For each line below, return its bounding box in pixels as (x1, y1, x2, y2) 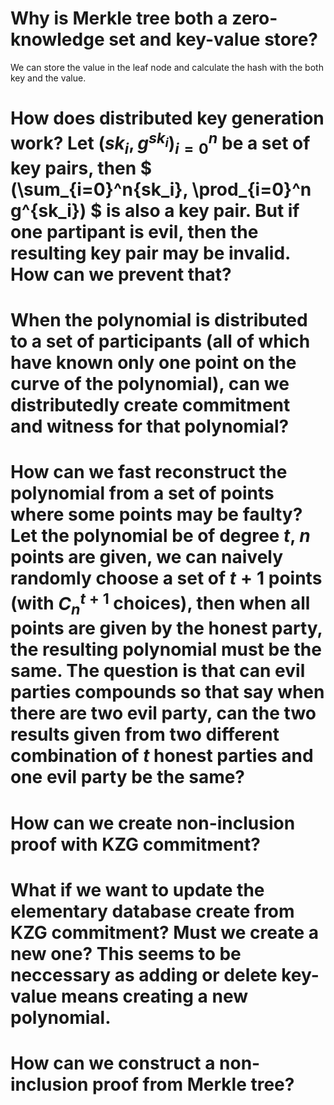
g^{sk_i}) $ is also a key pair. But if (10, 200, 300, 222)
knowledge (10, 28, 105, 51)
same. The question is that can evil (10, 660, 306, 682)
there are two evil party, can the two (10, 702, 317, 725)
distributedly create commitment (10, 394, 291, 417)
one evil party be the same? (10, 766, 246, 789)
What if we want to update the (10, 878, 265, 901)
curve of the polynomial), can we (10, 373, 290, 396)
